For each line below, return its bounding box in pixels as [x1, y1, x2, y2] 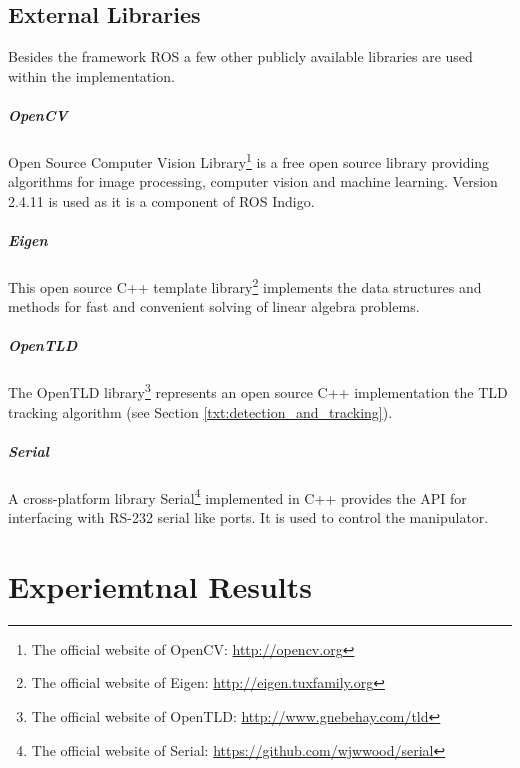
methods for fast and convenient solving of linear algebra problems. [8, 296, 420, 317]
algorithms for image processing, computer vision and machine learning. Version [8, 171, 498, 192]
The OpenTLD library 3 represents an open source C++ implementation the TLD [8, 379, 508, 403]
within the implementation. [8, 65, 175, 86]
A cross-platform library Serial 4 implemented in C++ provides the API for [8, 484, 467, 508]
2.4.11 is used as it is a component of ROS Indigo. [8, 190, 315, 211]
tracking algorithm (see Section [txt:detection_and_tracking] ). [8, 401, 393, 422]
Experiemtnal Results [8, 565, 312, 606]
